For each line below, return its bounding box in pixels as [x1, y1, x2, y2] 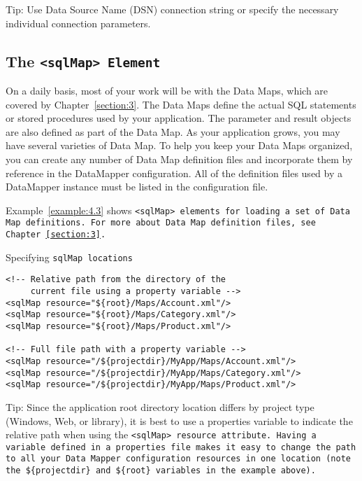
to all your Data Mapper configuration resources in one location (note [6, 454, 351, 464]
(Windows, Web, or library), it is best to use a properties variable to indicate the [6, 413, 353, 428]
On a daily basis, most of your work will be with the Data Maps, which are [6, 83, 328, 97]
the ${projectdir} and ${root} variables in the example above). [6, 466, 316, 476]
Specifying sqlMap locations [6, 249, 133, 264]
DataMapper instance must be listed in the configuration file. [6, 179, 268, 194]
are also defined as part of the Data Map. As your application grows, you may [6, 124, 340, 139]
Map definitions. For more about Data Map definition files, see [6, 218, 316, 228]
